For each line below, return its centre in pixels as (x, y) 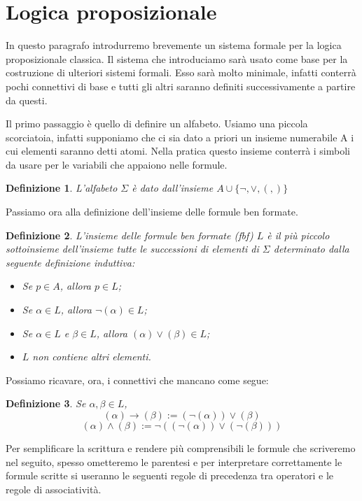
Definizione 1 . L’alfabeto (62, 188)
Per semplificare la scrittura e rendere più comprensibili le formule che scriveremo (181, 448)
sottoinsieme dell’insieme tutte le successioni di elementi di (132, 249)
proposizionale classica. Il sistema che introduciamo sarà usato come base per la (177, 58)
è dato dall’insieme (173, 188)
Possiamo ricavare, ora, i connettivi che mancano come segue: (137, 380)
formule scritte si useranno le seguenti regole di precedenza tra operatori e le (170, 475)
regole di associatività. (54, 489)
